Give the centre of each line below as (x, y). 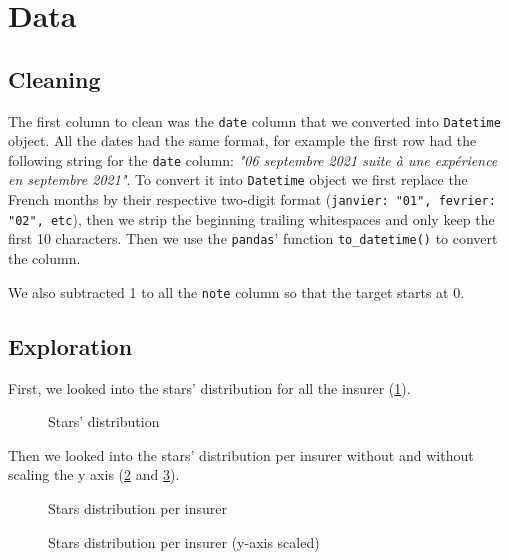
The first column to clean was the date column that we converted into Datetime (254, 120)
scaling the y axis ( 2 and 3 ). (94, 474)
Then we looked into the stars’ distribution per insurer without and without (241, 454)
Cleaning (54, 78)
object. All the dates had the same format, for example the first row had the (242, 140)
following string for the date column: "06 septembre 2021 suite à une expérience (253, 159)
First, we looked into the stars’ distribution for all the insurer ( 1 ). (209, 387)
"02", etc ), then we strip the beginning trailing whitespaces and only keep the (251, 218)
